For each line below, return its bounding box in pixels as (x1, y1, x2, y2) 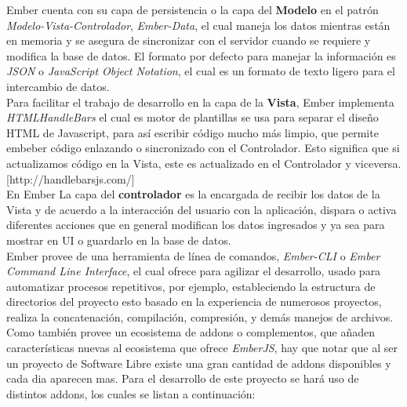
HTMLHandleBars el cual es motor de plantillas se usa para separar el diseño (6, 109, 379, 125)
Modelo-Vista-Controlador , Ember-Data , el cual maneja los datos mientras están (6, 16, 391, 33)
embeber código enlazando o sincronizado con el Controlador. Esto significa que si (6, 140, 400, 156)
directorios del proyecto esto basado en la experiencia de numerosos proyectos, (6, 293, 382, 310)
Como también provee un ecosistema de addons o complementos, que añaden (6, 324, 376, 340)
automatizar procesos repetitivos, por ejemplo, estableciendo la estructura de (6, 278, 376, 294)
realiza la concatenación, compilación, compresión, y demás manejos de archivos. (6, 308, 394, 325)
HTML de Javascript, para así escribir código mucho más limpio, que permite (6, 124, 379, 140)
